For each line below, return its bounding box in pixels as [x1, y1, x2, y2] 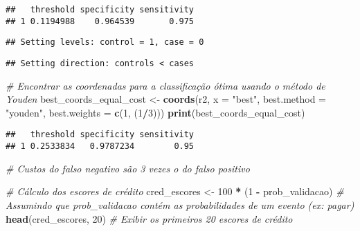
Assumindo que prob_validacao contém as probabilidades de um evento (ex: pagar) [6, 197, 354, 212]
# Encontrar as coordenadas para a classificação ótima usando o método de [6, 78, 325, 92]
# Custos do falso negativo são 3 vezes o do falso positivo [6, 161, 250, 175]
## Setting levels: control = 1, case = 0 [6, 37, 204, 48]
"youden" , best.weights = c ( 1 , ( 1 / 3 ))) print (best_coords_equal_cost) [6, 105, 305, 119]
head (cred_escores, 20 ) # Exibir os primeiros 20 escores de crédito [6, 211, 293, 225]
